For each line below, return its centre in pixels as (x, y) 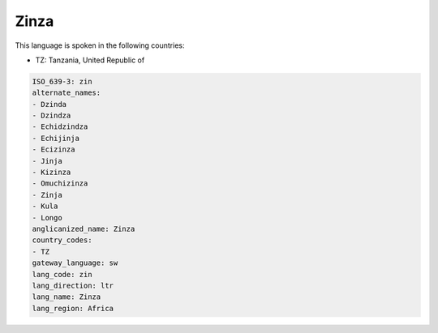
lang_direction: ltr (73, 285)
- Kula (45, 206)
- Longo (47, 218)
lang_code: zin (62, 274)
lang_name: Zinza (67, 297)
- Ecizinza (54, 149)
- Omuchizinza (60, 184)
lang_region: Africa (73, 308)
